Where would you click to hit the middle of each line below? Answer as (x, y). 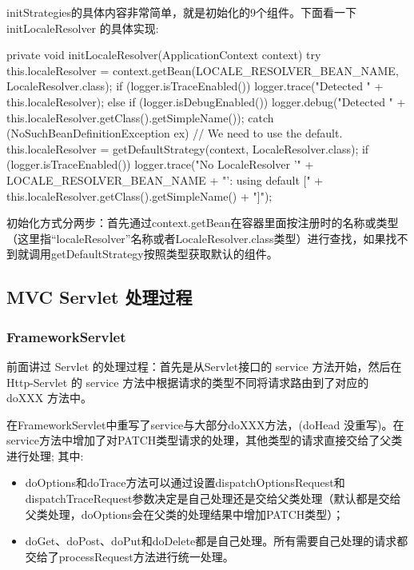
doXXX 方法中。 (49, 398)
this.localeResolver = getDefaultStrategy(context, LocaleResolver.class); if (188, 148)
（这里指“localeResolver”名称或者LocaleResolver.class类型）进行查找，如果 (196, 238)
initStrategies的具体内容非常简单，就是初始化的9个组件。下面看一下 (182, 12)
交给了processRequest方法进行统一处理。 (129, 556)
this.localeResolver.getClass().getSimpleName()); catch (140, 117)
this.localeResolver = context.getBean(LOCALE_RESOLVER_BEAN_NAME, (203, 70)
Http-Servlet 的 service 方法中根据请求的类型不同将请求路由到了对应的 (188, 382)
